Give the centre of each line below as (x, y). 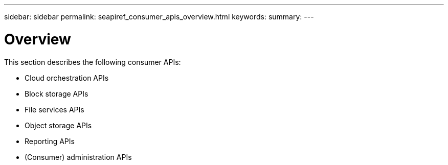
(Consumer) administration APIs (78, 157)
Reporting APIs (50, 141)
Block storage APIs (57, 93)
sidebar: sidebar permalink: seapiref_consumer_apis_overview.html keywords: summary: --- (159, 17)
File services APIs (54, 109)
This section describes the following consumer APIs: (93, 62)
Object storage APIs (58, 125)
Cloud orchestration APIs (67, 78)
